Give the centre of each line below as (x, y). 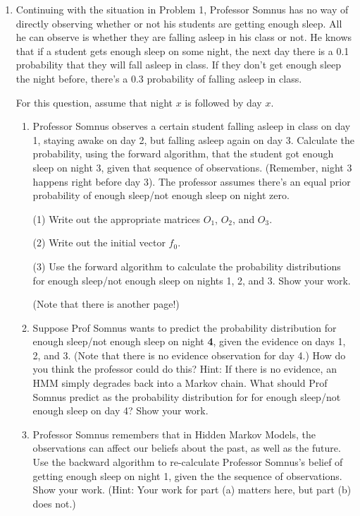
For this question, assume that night (94, 102)
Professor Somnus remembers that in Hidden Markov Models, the (174, 434)
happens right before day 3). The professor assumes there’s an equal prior (192, 181)
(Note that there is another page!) (106, 304)
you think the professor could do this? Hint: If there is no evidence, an (185, 369)
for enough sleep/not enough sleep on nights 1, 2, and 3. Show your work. (192, 280)
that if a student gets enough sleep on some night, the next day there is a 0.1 (182, 50)
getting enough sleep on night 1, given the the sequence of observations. (187, 475)
